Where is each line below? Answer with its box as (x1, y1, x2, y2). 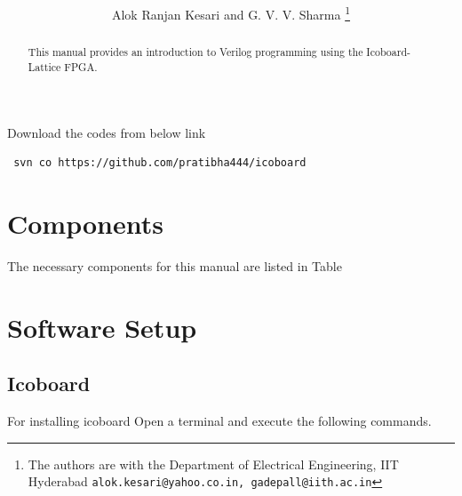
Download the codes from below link (7, 123, 206, 141)
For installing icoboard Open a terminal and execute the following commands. (7, 412, 432, 430)
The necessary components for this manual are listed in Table (7, 256, 342, 275)
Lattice (28, 59, 61, 74)
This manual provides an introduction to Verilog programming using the (28, 44, 363, 60)
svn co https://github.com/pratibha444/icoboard (13, 156, 307, 170)
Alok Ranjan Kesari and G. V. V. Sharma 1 (111, 3, 351, 23)
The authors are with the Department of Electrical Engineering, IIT (28, 454, 399, 473)
